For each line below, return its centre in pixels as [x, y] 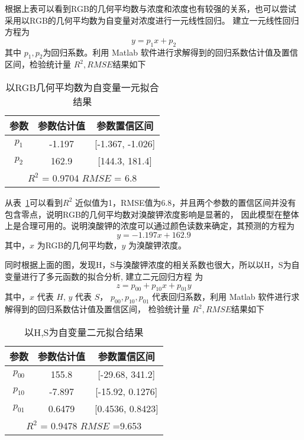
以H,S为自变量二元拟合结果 [84, 332]
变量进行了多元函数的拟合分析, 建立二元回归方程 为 [104, 276]
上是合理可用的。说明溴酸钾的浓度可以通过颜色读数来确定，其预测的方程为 [150, 226]
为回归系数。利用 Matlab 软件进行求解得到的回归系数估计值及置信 [170, 52]
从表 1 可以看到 [34, 202]
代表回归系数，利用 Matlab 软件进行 [222, 297]
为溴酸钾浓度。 [158, 245]
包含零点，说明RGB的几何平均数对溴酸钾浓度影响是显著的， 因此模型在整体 [152, 214]
